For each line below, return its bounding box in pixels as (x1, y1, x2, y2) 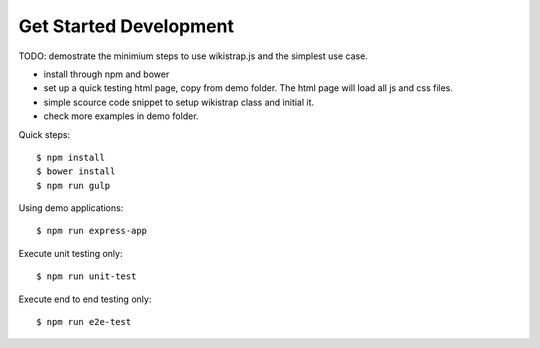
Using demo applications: (18, 202, 124, 214)
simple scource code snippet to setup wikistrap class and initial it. (43, 96, 315, 108)
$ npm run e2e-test (36, 316, 132, 328)
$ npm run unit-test (36, 271, 137, 282)
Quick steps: (18, 128, 70, 140)
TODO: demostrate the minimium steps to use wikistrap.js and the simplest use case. (18, 50, 369, 62)
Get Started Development (18, 15, 235, 37)
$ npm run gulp (36, 180, 111, 191)
